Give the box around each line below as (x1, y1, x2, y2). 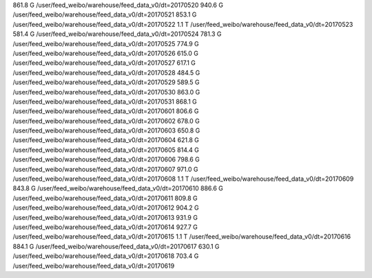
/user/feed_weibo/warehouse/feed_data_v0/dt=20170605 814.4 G (12, 146, 199, 154)
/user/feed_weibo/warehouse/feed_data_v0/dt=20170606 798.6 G (12, 155, 200, 163)
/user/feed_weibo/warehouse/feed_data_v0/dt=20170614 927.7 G (12, 223, 198, 231)
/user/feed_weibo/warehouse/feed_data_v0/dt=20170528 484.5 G (12, 68, 200, 77)
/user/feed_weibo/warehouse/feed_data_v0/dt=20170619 (12, 261, 175, 270)
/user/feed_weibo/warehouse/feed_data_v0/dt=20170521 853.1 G (12, 10, 197, 19)
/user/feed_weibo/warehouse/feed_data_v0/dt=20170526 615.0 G (12, 49, 199, 57)
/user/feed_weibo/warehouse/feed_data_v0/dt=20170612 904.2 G (12, 203, 199, 212)
